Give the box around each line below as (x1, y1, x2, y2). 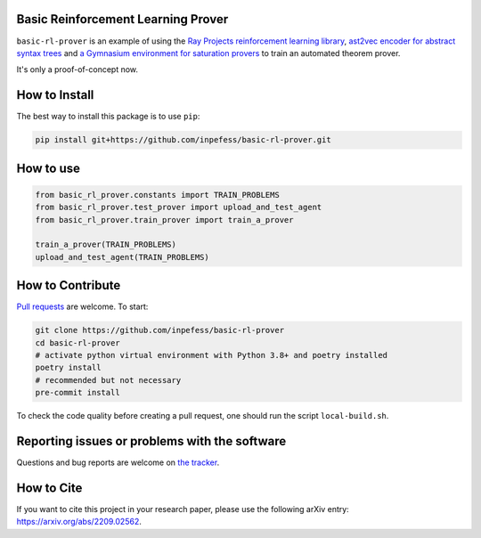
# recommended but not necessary (35, 375, 182, 385)
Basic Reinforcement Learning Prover (16, 12, 229, 27)
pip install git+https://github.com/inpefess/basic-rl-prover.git (35, 134, 331, 145)
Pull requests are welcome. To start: (16, 301, 149, 312)
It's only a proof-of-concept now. (16, 64, 138, 75)
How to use (16, 160, 80, 175)
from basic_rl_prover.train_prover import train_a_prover (35, 215, 294, 224)
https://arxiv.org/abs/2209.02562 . (16, 517, 142, 527)
